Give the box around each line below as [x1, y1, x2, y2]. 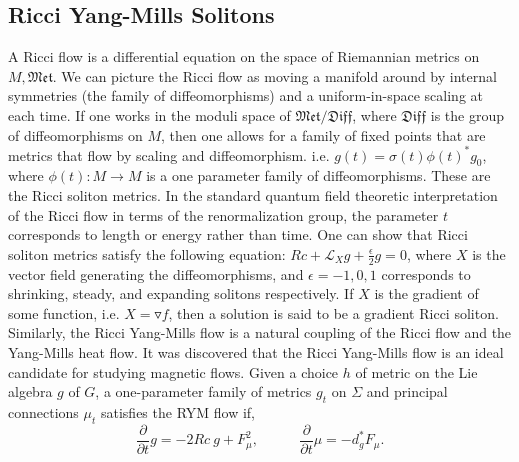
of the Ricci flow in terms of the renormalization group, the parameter [8, 204, 439, 225]
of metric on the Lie [355, 361, 478, 382]
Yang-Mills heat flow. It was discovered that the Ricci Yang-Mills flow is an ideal [8, 342, 504, 363]
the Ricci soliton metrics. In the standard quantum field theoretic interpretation [8, 185, 498, 206]
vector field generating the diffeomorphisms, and [8, 263, 304, 284]
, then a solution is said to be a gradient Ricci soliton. [168, 302, 499, 323]
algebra [8, 381, 53, 402]
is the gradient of [374, 283, 479, 304]
